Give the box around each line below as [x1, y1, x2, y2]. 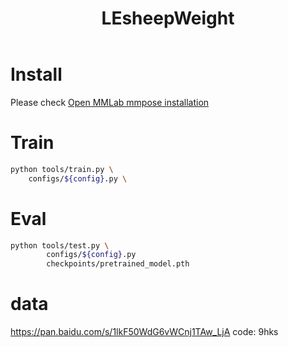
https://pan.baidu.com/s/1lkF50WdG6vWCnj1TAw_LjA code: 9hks [10, 326, 279, 338]
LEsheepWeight [101, 7, 235, 30]
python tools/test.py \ [10, 240, 110, 251]
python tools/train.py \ [10, 164, 114, 174]
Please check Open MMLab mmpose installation [10, 96, 210, 108]
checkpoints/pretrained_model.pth [46, 259, 190, 269]
